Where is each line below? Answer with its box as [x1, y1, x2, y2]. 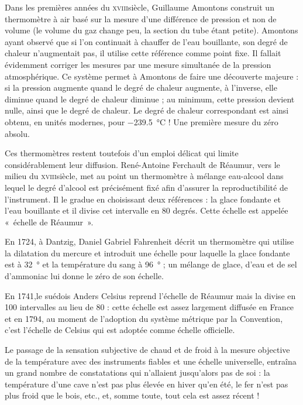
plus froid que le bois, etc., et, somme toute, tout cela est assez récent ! [5, 389, 260, 401]
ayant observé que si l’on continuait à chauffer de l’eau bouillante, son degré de [5, 35, 288, 47]
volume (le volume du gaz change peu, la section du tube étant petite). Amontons [5, 24, 298, 36]
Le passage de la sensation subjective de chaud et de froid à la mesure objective [5, 344, 290, 356]
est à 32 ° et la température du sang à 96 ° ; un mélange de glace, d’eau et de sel [5, 258, 297, 270]
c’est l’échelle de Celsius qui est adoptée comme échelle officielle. [5, 324, 235, 336]
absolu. [5, 127, 30, 139]
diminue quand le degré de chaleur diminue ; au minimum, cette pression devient [5, 92, 295, 105]
